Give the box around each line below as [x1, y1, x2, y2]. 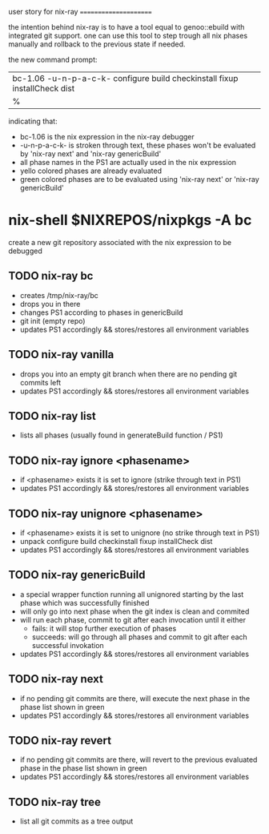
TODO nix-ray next [8, 672, 104, 686]
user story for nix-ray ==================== [8, 7, 152, 16]
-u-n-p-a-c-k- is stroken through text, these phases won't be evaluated [19, 140, 256, 150]
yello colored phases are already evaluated [19, 166, 163, 175]
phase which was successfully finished [19, 598, 150, 607]
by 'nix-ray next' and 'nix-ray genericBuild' [19, 149, 162, 159]
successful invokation [31, 640, 104, 650]
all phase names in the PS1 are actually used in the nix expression [19, 158, 237, 167]
